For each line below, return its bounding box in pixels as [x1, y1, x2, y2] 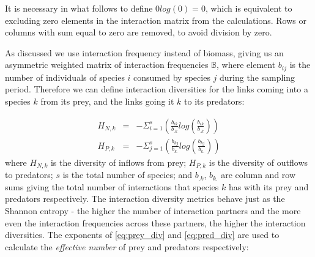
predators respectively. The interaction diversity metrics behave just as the [5, 192, 285, 205]
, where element [217, 58, 276, 71]
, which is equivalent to [205, 2, 292, 14]
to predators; [5, 168, 53, 181]
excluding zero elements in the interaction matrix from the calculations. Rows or [5, 13, 306, 26]
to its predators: [184, 95, 245, 108]
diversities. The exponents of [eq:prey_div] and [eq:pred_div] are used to [5, 228, 280, 241]
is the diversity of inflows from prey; [50, 155, 187, 168]
